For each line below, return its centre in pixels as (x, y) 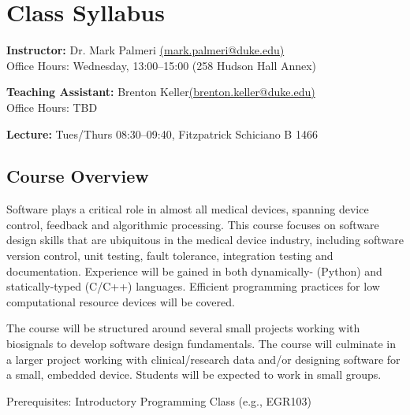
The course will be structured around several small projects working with (183, 328)
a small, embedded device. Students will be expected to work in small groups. (194, 374)
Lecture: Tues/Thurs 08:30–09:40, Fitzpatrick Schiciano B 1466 (162, 133)
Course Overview (78, 176)
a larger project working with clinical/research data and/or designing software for (203, 359)
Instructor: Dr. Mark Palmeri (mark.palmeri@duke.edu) (145, 50)
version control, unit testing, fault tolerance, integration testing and (170, 256)
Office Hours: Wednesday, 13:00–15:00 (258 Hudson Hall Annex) (162, 65)
